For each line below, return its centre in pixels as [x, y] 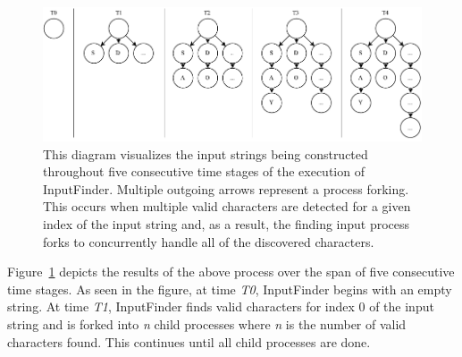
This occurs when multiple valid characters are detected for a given [227, 206]
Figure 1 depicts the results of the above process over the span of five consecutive [231, 272]
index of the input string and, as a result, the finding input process [227, 224]
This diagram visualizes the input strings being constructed [206, 153]
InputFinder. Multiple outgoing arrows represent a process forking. [226, 188]
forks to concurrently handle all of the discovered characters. [209, 241]
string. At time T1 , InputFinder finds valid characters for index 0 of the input [221, 306]
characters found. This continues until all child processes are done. [189, 341]
